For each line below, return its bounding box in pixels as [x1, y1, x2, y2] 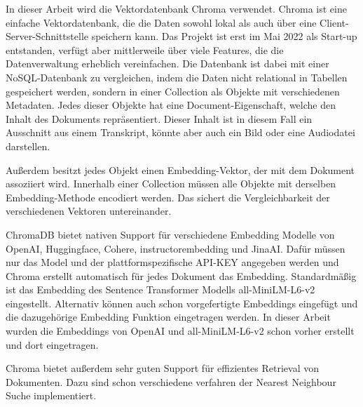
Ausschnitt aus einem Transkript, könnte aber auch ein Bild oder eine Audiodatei [6, 125, 355, 140]
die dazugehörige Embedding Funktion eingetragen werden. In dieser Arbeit [6, 309, 331, 324]
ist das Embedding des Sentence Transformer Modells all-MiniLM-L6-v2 [6, 282, 315, 297]
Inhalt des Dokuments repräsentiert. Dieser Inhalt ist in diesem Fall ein [6, 111, 313, 126]
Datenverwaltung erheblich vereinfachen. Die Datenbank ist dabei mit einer [6, 56, 329, 71]
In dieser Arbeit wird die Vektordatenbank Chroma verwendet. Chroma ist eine [6, 1, 347, 15]
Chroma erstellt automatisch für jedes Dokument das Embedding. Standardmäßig [6, 268, 357, 283]
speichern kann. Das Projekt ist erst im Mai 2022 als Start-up [91, 29, 357, 44]
